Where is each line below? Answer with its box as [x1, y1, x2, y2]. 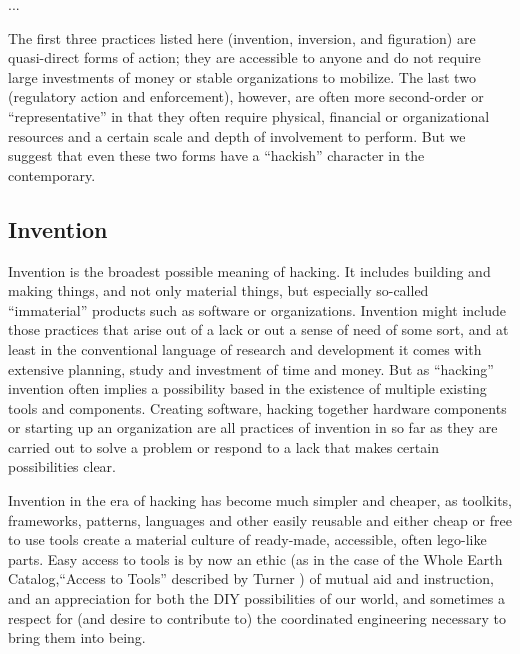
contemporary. [8, 164, 96, 185]
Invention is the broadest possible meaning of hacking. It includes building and [8, 260, 491, 281]
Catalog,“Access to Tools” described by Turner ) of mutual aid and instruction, [8, 568, 494, 589]
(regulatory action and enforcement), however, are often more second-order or [8, 86, 484, 107]
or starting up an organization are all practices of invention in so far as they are [8, 417, 498, 438]
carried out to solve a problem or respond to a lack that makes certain [8, 436, 439, 457]
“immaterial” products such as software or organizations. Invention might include [8, 299, 506, 320]
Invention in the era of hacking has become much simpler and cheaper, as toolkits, [8, 490, 513, 511]
